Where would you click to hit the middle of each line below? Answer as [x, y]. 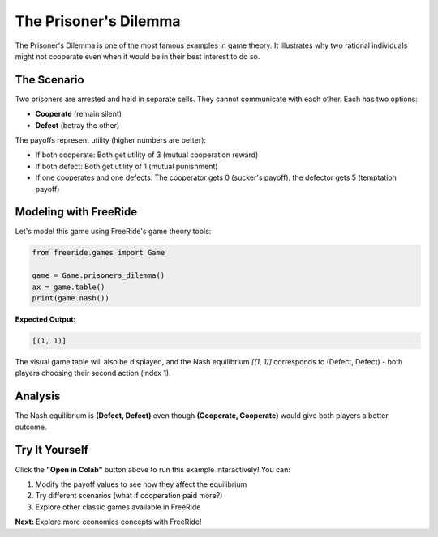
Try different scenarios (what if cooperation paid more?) [129, 496]
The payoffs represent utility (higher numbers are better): [111, 140]
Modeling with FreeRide [76, 212]
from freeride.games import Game [99, 253]
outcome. [31, 427]
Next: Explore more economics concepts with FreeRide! [108, 522]
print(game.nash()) [71, 298]
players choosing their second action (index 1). [93, 373]
